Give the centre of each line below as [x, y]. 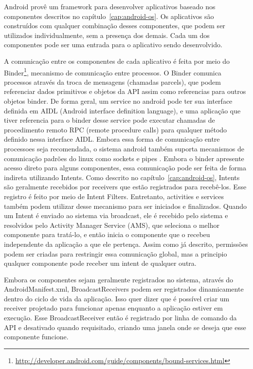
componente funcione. [36, 337]
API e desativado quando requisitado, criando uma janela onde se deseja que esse [125, 327]
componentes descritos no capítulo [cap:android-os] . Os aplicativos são [109, 16]
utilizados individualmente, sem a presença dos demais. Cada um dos [107, 35]
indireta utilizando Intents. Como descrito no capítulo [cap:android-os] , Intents [122, 177]
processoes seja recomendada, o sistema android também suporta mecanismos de [124, 148]
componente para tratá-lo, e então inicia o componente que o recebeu [107, 234]
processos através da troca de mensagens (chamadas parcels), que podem [112, 82]
